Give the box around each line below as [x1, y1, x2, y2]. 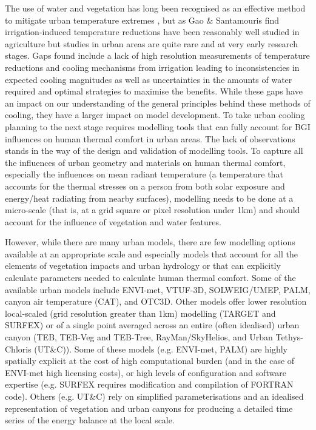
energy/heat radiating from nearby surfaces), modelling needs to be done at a [5, 191, 294, 204]
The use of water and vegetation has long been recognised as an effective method [5, 2, 306, 14]
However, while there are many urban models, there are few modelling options [5, 236, 295, 248]
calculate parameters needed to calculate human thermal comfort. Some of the [5, 271, 296, 284]
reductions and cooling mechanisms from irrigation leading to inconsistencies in [5, 61, 300, 73]
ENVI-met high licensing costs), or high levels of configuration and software [5, 366, 286, 379]
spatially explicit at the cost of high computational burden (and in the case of [5, 354, 295, 367]
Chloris [5, 342, 32, 355]
